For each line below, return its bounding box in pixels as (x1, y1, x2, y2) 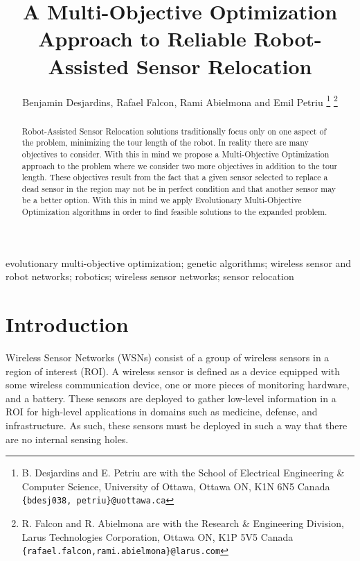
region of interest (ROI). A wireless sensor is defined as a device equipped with (6, 363, 341, 378)
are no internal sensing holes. (6, 431, 129, 446)
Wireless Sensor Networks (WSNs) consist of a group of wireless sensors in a (6, 350, 330, 365)
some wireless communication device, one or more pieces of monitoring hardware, (6, 377, 350, 392)
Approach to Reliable (38, 24, 246, 53)
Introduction (6, 310, 129, 338)
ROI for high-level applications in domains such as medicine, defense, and (6, 404, 318, 419)
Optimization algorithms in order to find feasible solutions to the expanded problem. (21, 206, 327, 218)
